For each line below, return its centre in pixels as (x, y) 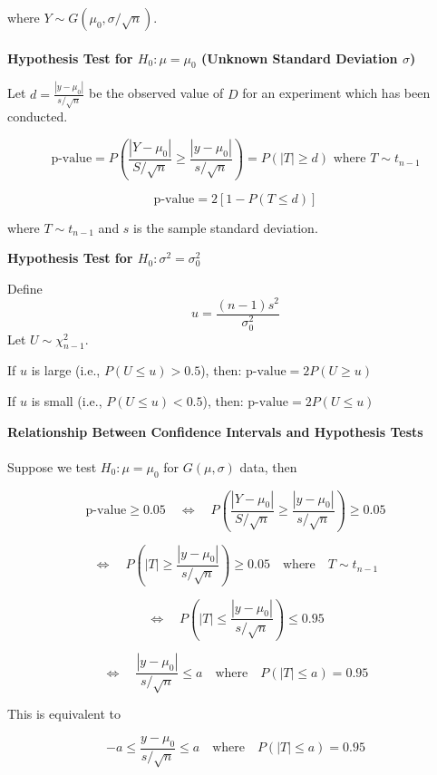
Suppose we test (52, 466)
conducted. (38, 116)
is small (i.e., (67, 401)
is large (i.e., (66, 370)
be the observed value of (156, 93)
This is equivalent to (64, 714)
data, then (268, 466)
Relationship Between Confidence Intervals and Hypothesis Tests (215, 431)
